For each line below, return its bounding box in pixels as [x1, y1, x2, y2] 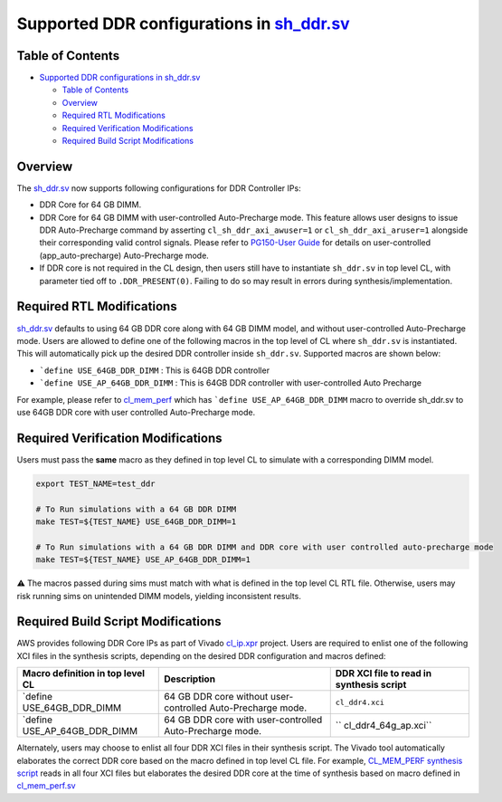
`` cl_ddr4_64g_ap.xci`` [335, 720, 432, 732]
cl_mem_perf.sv [16, 780, 76, 791]
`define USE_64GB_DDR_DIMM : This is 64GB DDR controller [39, 365, 270, 376]
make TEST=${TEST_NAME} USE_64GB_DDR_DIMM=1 [35, 516, 237, 527]
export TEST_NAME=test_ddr [35, 478, 156, 489]
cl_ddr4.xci [335, 697, 384, 707]
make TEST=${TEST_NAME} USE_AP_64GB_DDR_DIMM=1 [35, 555, 251, 565]
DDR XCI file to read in [335, 667, 432, 680]
